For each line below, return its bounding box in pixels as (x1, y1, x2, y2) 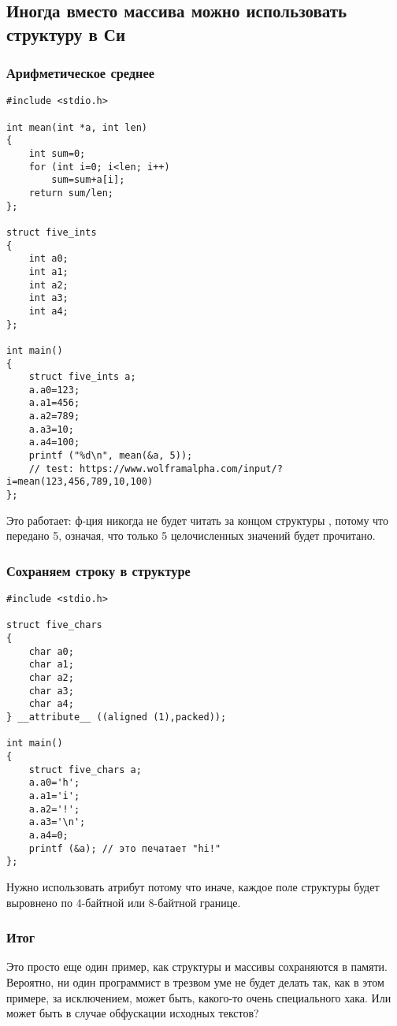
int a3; (28, 292, 69, 304)
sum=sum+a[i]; (51, 174, 125, 186)
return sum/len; (28, 187, 114, 199)
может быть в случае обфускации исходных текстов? (6, 1005, 259, 1021)
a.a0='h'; (28, 777, 80, 789)
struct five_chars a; (28, 764, 142, 775)
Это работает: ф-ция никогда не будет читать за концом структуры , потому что (6, 511, 389, 528)
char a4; (28, 698, 74, 710)
